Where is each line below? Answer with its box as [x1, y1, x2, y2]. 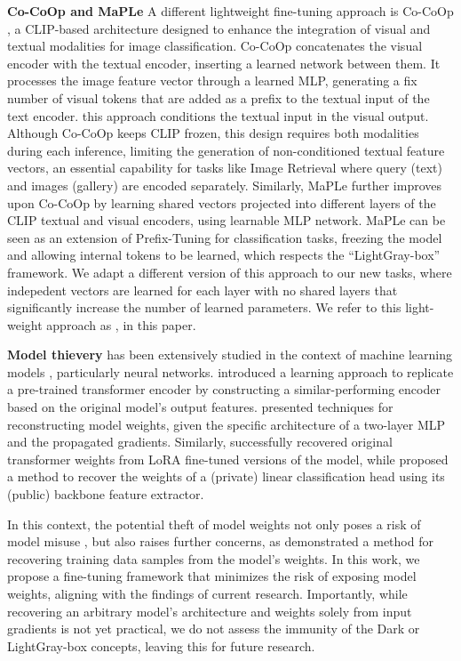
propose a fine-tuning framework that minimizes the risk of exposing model [7, 567, 417, 585]
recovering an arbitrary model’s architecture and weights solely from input [7, 601, 412, 620]
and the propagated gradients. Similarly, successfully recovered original [7, 432, 393, 451]
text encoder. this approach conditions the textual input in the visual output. [7, 106, 429, 125]
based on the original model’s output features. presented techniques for [7, 398, 393, 416]
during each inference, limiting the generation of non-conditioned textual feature [7, 141, 445, 159]
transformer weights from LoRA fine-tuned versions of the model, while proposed [7, 449, 449, 468]
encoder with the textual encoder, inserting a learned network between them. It [7, 53, 441, 72]
